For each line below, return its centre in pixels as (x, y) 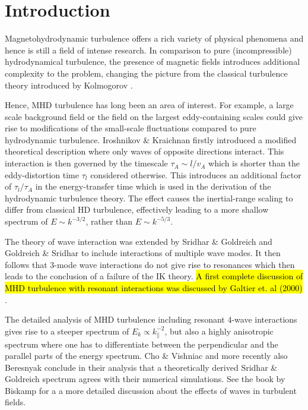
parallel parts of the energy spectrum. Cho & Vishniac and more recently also (146, 356)
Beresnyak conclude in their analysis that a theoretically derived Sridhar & (141, 367)
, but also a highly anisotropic (219, 331)
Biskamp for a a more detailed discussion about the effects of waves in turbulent (151, 390)
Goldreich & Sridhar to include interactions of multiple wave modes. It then (143, 253)
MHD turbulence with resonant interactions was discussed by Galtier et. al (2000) (154, 288)
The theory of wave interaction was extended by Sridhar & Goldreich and (139, 241)
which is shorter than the (254, 163)
